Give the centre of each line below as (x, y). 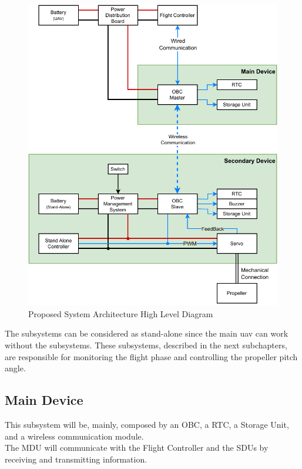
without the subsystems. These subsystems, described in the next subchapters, (146, 345)
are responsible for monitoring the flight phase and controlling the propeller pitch (151, 356)
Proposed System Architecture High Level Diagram (121, 313)
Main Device (44, 400)
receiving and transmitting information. (76, 459)
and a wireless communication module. (74, 436)
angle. (15, 368)
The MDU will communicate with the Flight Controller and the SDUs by (137, 448)
